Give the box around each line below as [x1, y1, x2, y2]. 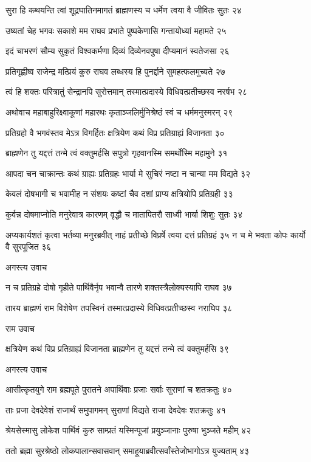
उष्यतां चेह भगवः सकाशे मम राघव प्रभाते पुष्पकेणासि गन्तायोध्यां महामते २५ [5, 24, 227, 36]
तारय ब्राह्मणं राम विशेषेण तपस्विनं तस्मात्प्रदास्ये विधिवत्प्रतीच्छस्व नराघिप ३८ [5, 301, 233, 314]
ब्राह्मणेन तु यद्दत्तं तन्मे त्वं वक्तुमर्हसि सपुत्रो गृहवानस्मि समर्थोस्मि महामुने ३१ [5, 147, 228, 159]
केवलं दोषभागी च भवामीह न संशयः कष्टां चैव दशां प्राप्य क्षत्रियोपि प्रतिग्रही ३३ [5, 187, 233, 200]
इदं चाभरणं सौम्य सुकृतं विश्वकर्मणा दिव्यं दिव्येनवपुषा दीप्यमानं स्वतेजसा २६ [5, 44, 230, 57]
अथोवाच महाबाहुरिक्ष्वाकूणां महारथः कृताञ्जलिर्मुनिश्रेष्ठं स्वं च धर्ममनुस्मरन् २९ [5, 105, 233, 118]
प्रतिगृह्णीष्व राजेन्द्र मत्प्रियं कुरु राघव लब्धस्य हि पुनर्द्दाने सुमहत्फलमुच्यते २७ [5, 64, 225, 77]
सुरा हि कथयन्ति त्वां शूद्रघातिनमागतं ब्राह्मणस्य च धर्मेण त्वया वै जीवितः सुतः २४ [5, 4, 242, 16]
